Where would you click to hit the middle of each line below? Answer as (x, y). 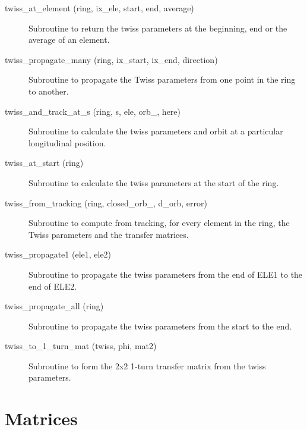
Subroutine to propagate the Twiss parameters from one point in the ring (162, 79)
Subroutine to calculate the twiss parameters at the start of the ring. (154, 182)
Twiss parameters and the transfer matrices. (109, 234)
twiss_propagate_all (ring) (54, 306)
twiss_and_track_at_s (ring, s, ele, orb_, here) (93, 111)
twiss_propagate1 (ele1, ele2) (58, 254)
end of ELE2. (53, 286)
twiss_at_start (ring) (44, 163)
